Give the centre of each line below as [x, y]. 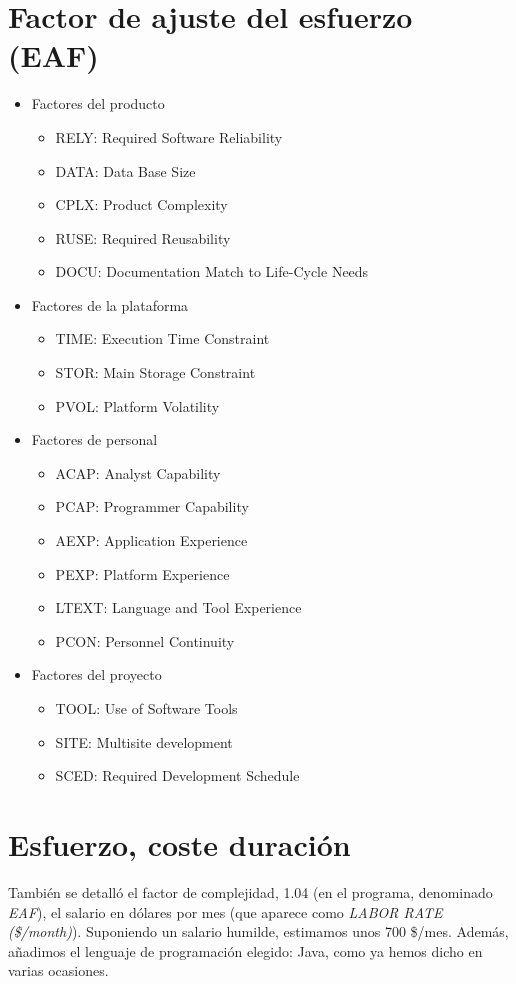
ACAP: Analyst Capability [138, 472]
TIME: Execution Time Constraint [162, 338]
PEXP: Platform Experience [142, 573]
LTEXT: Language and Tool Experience [178, 607]
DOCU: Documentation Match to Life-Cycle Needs [212, 271]
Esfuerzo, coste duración [179, 843]
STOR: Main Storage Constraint [155, 372]
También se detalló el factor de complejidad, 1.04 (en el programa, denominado [250, 891]
